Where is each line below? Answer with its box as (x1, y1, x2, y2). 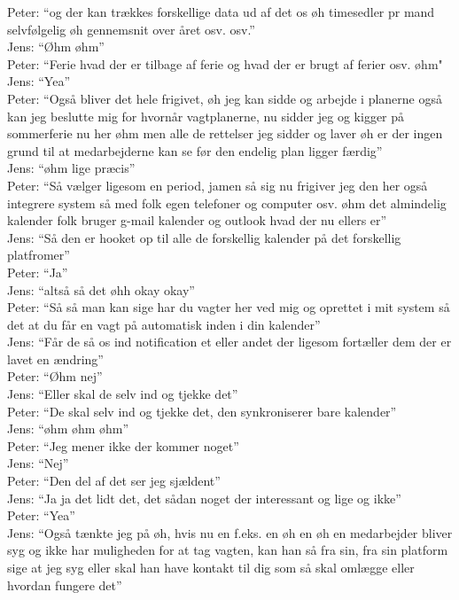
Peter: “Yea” (7, 506, 75, 525)
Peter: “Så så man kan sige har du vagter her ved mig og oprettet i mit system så (7, 298, 450, 316)
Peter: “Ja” (7, 262, 68, 281)
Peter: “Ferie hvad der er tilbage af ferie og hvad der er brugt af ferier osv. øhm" (7, 54, 443, 73)
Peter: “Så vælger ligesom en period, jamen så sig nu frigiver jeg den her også (7, 175, 428, 194)
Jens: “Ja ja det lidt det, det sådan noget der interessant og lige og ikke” (7, 488, 401, 507)
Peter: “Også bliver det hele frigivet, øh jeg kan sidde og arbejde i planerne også (7, 89, 443, 107)
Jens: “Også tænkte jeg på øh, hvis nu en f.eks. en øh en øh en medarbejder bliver (7, 523, 453, 542)
